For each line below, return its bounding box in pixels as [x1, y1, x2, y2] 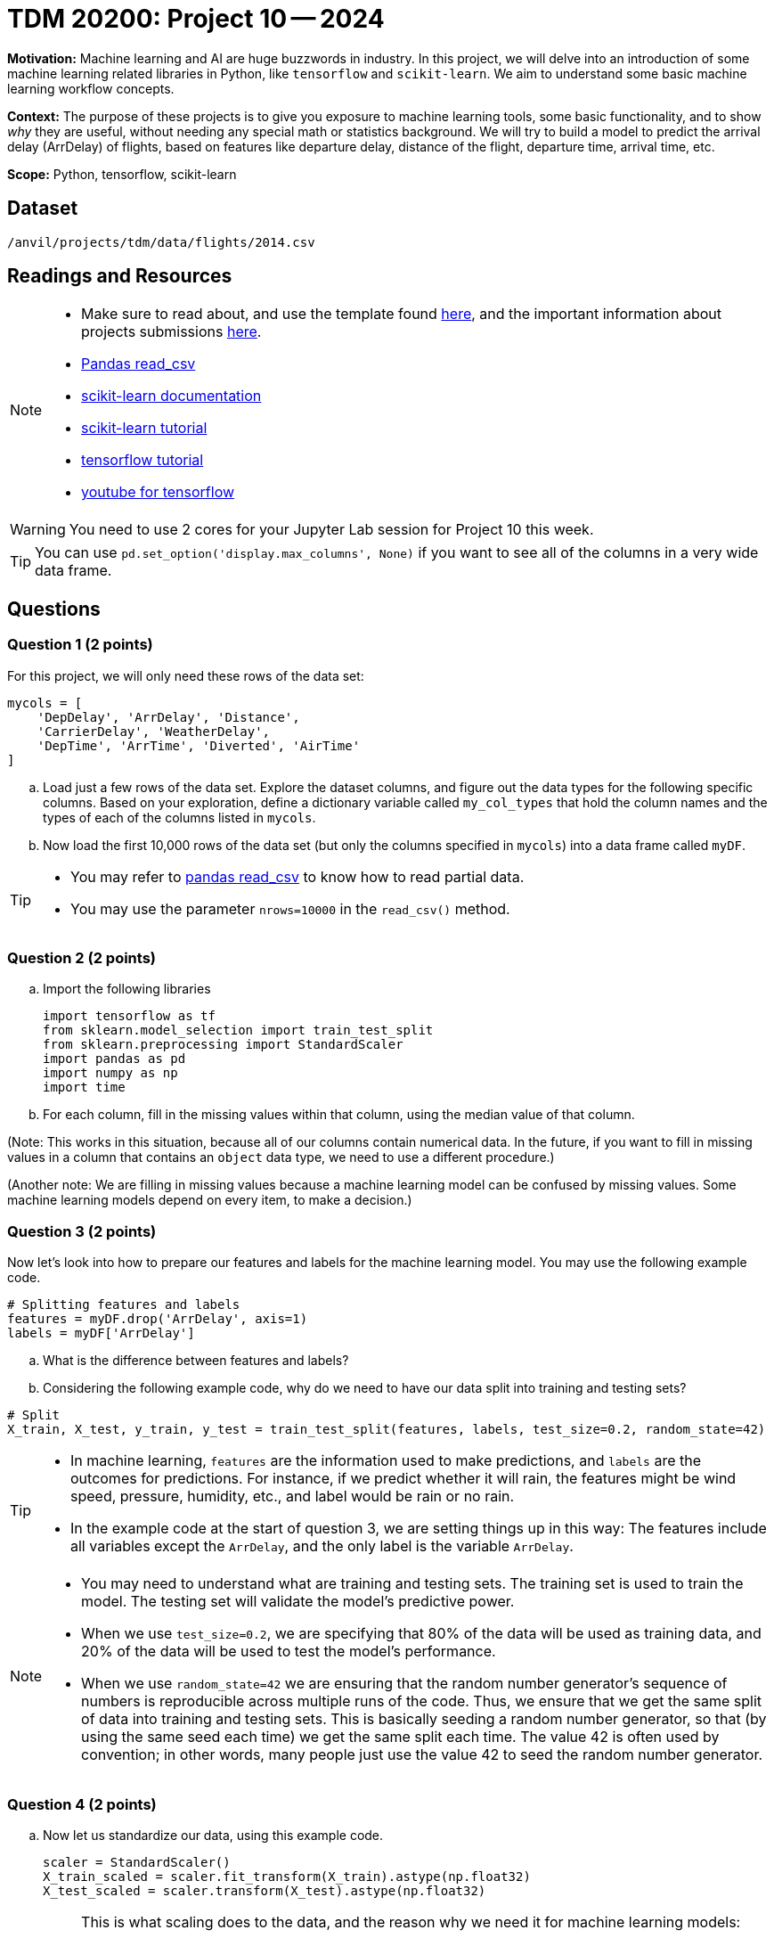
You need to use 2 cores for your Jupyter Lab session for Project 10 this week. [69, 520, 594, 539]
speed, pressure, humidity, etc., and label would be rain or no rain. [70, 1487, 515, 1506]
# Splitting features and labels [7, 1297, 240, 1312]
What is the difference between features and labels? [43, 1353, 349, 1369]
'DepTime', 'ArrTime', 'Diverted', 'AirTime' [37, 738, 361, 753]
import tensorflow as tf [43, 1009, 216, 1024]
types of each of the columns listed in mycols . [43, 809, 316, 825]
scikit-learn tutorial [81, 419, 208, 437]
